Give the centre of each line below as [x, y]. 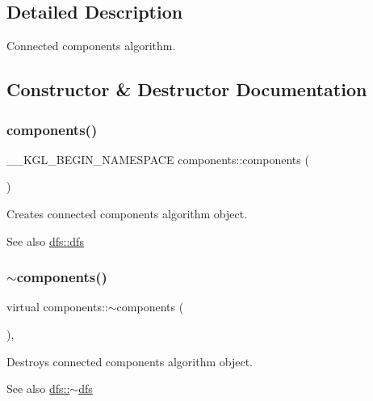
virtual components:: [57, 307]
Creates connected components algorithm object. [127, 213]
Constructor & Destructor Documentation [187, 89]
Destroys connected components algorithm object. [130, 361]
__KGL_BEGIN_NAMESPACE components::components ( [158, 159]
